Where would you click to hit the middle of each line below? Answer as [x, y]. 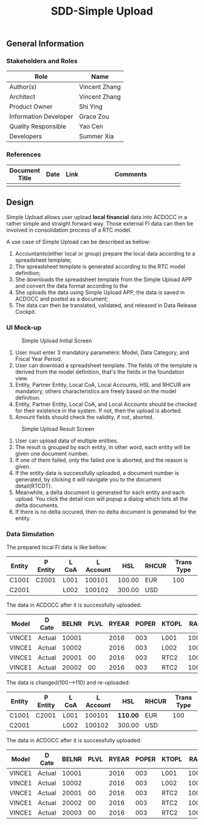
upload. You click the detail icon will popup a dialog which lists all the [101, 499]
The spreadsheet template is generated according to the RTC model [100, 266]
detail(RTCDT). [34, 486]
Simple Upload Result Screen [58, 429]
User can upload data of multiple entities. [66, 440]
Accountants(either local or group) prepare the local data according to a [105, 253]
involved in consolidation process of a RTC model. [69, 230]
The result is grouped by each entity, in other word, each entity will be [103, 447]
